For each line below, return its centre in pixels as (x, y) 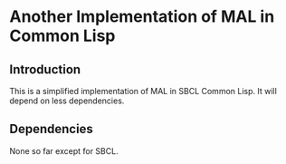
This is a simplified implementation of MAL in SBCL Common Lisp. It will (143, 91)
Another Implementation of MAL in (142, 17)
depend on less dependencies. (67, 101)
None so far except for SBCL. (64, 150)
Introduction (45, 69)
